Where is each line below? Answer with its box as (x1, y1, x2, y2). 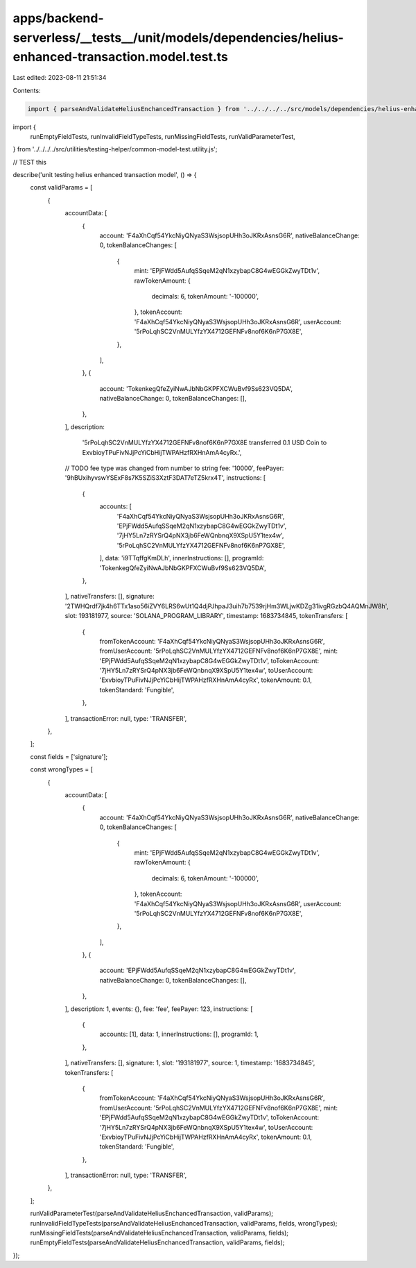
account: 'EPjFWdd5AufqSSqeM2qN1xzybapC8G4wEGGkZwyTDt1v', (99, 966, 296, 975)
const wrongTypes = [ (30, 765, 94, 774)
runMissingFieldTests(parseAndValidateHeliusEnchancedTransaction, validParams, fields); (30, 1229, 289, 1237)
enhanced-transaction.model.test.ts (12, 49, 228, 65)
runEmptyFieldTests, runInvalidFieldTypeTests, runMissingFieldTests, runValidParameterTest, (30, 132, 296, 140)
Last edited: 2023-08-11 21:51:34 (12, 74, 107, 82)
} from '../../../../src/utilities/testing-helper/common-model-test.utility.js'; (12, 145, 218, 153)
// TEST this (12, 158, 47, 166)
